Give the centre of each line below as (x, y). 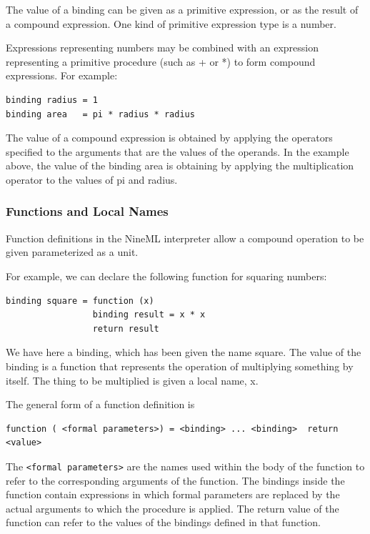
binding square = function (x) (80, 301)
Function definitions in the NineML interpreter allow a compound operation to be (185, 238)
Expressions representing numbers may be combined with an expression (162, 48)
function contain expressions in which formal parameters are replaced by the (173, 494)
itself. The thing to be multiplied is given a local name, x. (132, 380)
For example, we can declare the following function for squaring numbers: (166, 276)
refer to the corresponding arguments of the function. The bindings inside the (175, 480)
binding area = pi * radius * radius (100, 114)
